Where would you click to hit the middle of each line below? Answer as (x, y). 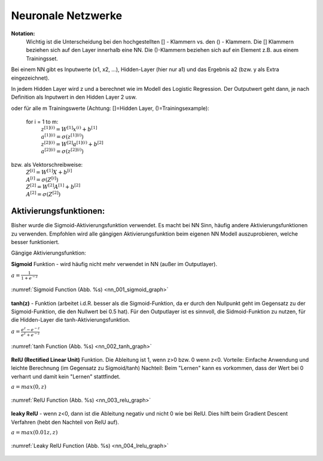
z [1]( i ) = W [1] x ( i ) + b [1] (69, 129)
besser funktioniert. (35, 242)
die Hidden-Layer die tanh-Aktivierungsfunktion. (71, 320)
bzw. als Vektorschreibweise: (47, 164)
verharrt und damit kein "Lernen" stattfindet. (66, 376)
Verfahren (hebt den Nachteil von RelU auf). (65, 422)
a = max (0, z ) (29, 387)
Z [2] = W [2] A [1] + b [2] (53, 187)
